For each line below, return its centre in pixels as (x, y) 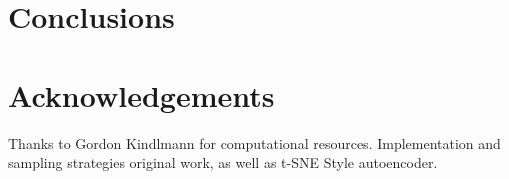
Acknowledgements (141, 94)
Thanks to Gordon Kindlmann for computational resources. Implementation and (254, 142)
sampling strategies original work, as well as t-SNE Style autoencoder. (223, 162)
